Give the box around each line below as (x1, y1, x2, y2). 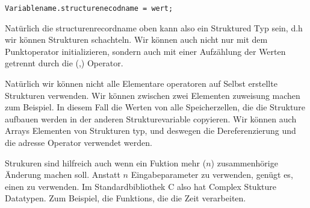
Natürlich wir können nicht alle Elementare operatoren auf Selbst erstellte (5, 77, 277, 90)
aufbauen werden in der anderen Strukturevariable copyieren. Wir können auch (5, 112, 297, 125)
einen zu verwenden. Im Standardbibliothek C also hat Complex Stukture (5, 180, 276, 192)
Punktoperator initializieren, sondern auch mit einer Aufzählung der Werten (5, 45, 286, 57)
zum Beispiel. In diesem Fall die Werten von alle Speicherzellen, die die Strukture (5, 101, 305, 113)
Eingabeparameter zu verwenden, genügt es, (131, 168, 293, 181)
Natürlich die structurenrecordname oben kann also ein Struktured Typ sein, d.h (5, 21, 303, 34)
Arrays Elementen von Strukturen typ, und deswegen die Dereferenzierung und (5, 124, 296, 137)
